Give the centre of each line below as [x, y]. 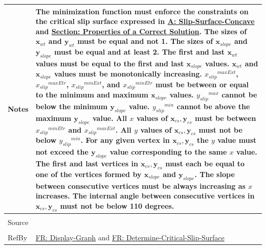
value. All [110, 118]
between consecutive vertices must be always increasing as [140, 185]
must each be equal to [205, 164]
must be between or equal [202, 84]
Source [18, 222]
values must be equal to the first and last [110, 63]
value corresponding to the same [168, 152]
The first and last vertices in [87, 164]
